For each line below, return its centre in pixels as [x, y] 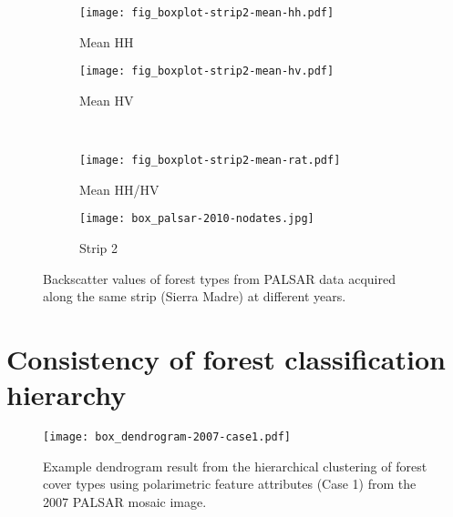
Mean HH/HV [119, 189]
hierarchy [67, 395]
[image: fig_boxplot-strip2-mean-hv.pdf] [207, 71]
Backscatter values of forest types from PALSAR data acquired [220, 278]
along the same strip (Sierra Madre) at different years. [195, 296]
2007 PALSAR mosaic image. [125, 501]
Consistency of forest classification [226, 358]
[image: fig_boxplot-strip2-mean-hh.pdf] [207, 13]
